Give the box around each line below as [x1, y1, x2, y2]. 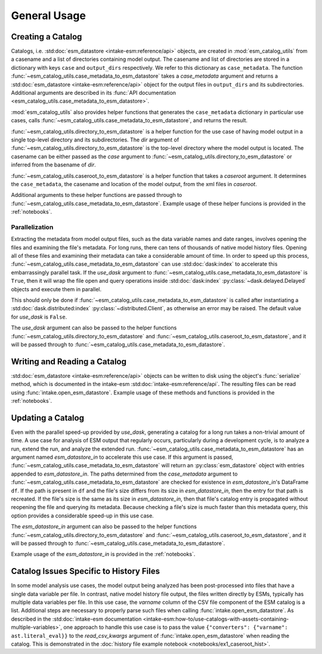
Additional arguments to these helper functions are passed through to [11, 192, 182, 199]
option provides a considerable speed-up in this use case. [11, 512, 154, 519]
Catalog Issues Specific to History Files [11, 566, 160, 576]
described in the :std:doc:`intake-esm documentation [11, 615, 142, 622]
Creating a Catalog [11, 32, 82, 42]
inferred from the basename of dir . [11, 161, 97, 168]
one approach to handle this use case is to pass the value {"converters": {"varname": [63, 624, 289, 631]
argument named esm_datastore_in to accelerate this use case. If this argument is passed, [11, 454, 234, 461]
